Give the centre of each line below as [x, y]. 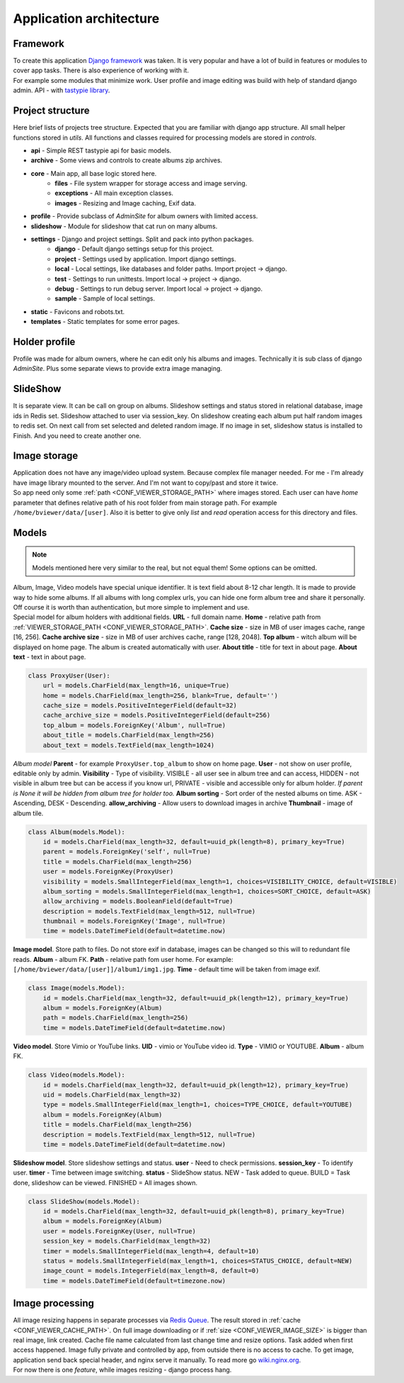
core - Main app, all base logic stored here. [94, 173]
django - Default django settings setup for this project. [134, 249]
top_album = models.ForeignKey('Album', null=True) [134, 725]
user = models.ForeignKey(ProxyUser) [108, 872]
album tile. [28, 813]
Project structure [51, 111]
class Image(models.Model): [76, 988]
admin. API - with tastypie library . [62, 90]
